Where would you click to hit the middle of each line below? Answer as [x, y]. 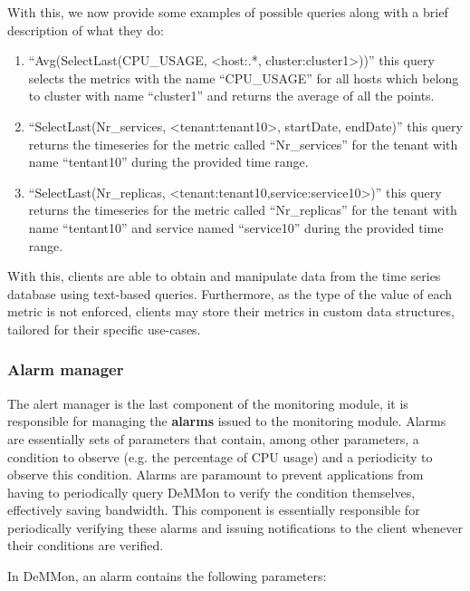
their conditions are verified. [86, 545]
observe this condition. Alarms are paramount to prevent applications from [216, 475]
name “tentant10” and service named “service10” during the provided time [236, 227]
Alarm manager [66, 369]
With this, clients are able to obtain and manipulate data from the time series [224, 276]
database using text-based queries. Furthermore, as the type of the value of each [230, 293]
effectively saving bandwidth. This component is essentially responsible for [214, 510]
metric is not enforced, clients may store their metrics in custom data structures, [231, 311]
